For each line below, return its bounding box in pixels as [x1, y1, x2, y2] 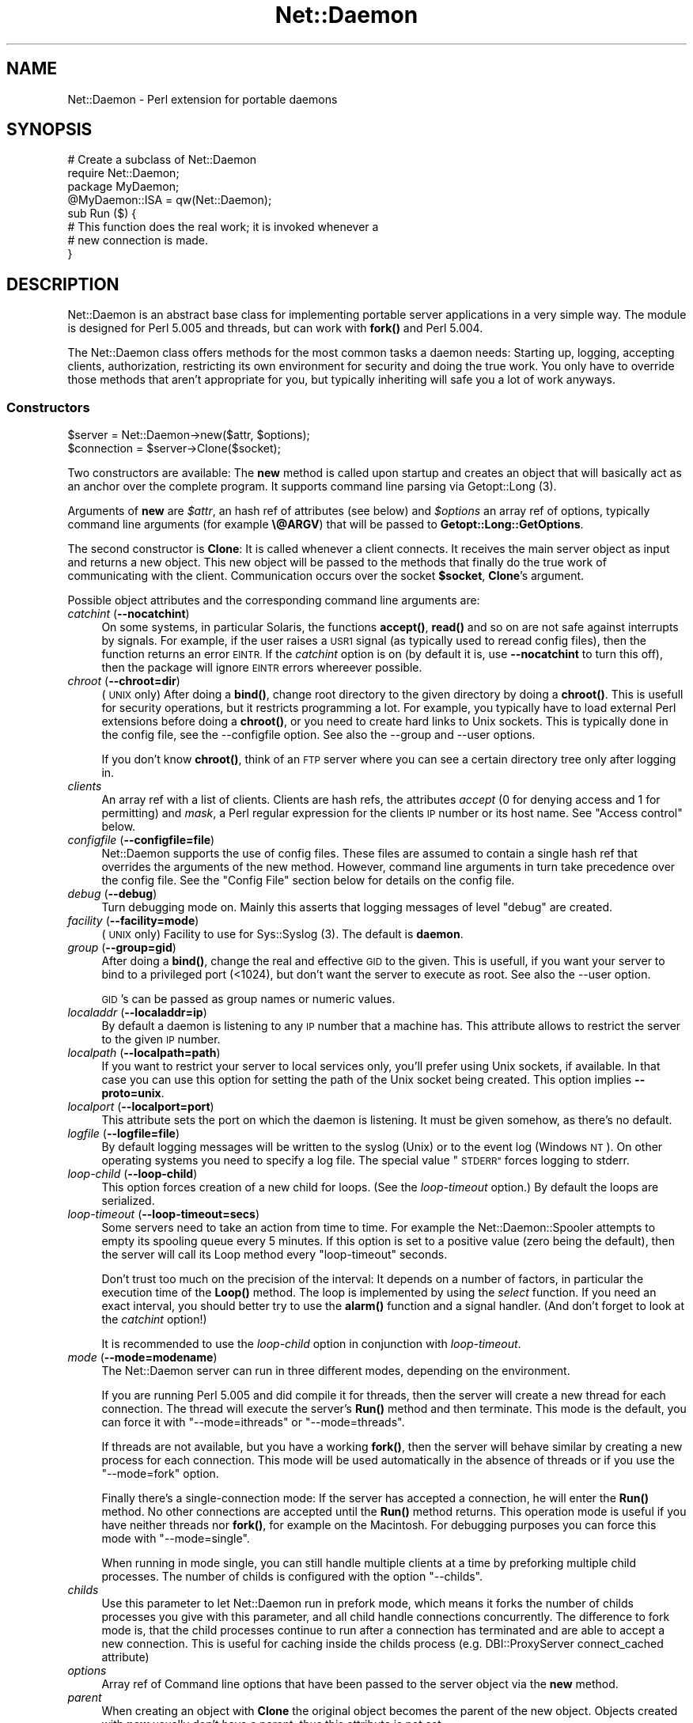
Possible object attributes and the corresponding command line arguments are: [67, 593, 480, 608]
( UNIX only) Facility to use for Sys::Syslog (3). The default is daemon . [101, 927, 464, 941]
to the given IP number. [101, 1032, 221, 1047]
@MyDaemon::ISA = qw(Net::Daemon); [67, 193, 272, 207]
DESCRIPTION [6, 274, 119, 294]
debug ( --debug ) [67, 887, 157, 901]
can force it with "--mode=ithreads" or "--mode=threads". [101, 1415, 405, 1430]
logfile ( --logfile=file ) [67, 1127, 180, 1141]
